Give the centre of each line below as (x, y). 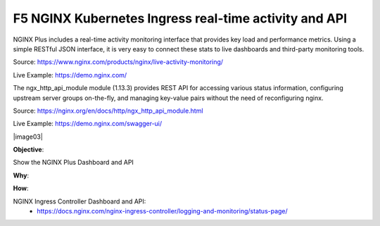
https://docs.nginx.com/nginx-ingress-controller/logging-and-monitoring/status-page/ (162, 211)
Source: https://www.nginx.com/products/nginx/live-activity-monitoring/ (118, 62)
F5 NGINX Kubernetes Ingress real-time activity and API (180, 18)
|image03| (28, 137)
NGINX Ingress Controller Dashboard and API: (80, 201)
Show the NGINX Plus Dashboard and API (73, 163)
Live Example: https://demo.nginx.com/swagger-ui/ (88, 124)
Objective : (28, 150)
